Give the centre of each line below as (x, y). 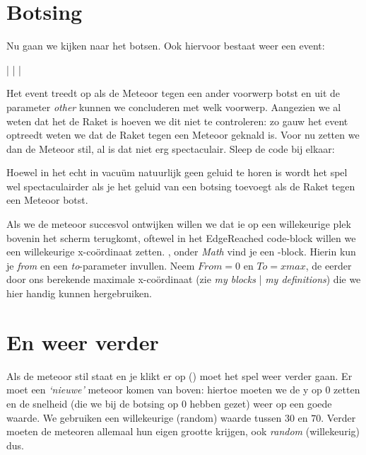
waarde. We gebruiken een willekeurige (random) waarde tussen (144, 417)
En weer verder (83, 341)
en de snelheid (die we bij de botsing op (93, 403)
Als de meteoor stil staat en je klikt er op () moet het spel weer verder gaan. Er (179, 375)
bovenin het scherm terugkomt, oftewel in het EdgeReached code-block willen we (181, 237)
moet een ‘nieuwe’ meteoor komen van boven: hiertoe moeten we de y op (164, 390)
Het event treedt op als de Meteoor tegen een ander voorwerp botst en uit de (173, 93)
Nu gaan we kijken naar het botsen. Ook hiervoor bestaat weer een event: (166, 46)
